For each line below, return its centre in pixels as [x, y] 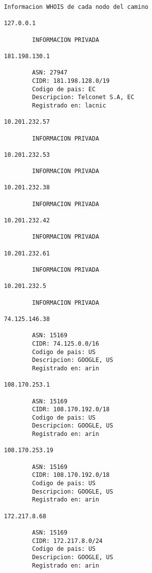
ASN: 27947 [50, 73]
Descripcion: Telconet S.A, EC [83, 97]
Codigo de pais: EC [64, 89]
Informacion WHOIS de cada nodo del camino [76, 7]
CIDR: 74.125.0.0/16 [66, 343]
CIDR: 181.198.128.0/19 [71, 81]
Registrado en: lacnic [69, 105]
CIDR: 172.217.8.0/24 [67, 541]
